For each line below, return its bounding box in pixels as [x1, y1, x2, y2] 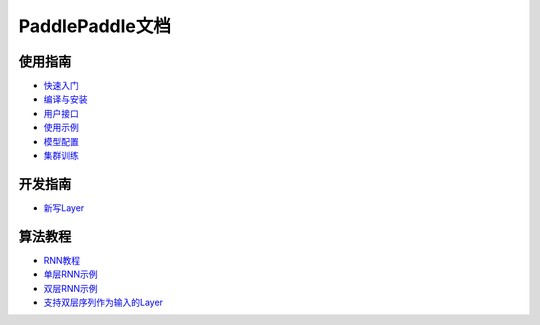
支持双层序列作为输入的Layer [43, 296, 164, 308]
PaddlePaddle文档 [18, 15, 172, 37]
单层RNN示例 [43, 268, 99, 280]
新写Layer [43, 201, 85, 214]
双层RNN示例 [43, 282, 99, 294]
